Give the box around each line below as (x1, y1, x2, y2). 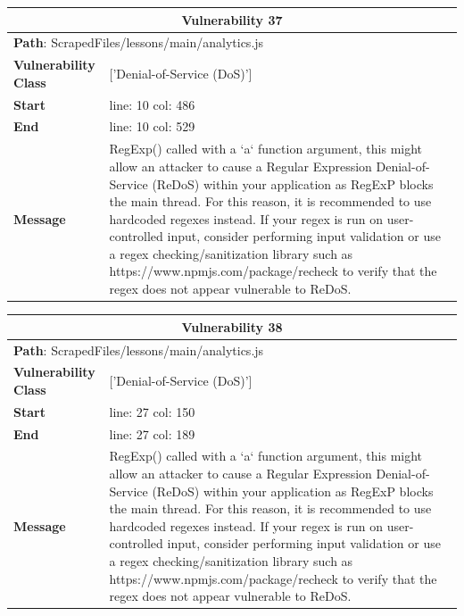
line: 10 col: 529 (109, 117, 195, 136)
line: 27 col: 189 (109, 424, 195, 443)
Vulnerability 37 (181, 10, 283, 29)
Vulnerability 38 (181, 317, 283, 336)
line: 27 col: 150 (109, 402, 195, 420)
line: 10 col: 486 (109, 95, 195, 113)
